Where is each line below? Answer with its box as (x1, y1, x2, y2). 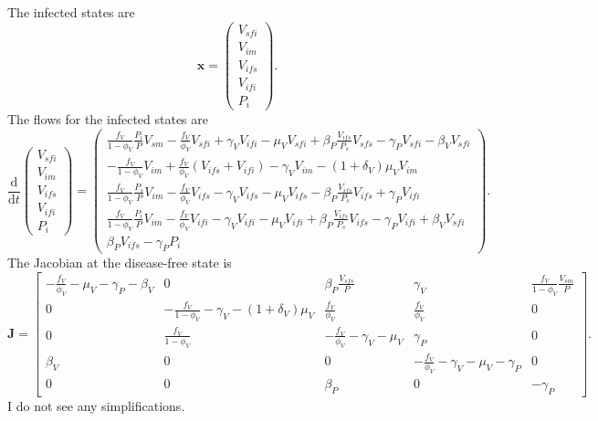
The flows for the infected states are (7, 110, 208, 129)
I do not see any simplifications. (7, 395, 185, 415)
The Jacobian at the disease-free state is (7, 253, 232, 272)
